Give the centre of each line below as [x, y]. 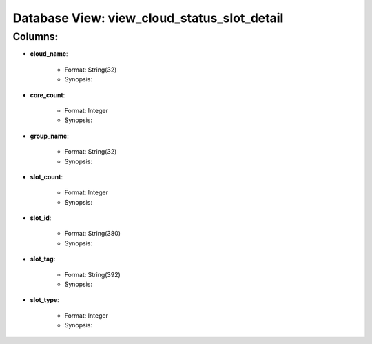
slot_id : [41, 218]
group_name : [49, 136]
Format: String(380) [92, 234]
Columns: [35, 37]
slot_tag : [43, 259]
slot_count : [46, 176]
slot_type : [45, 300]
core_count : [48, 95]
